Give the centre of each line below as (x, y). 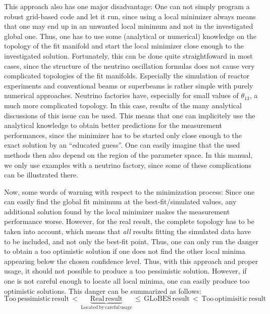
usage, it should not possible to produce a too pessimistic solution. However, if (125, 271)
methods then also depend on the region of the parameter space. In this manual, (128, 154)
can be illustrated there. (41, 175)
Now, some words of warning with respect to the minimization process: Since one (129, 191)
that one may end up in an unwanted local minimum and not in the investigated (129, 26)
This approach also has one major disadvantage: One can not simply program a (127, 6)
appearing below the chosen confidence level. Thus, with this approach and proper (131, 261)
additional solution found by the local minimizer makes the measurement (117, 211)
